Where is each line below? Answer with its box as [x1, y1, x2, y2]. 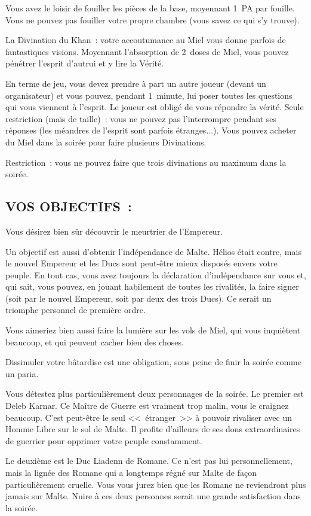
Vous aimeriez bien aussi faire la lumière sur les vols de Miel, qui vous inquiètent [5, 324, 301, 336]
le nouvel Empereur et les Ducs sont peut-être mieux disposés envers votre [5, 257, 278, 269]
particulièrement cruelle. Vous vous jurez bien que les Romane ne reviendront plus [5, 478, 306, 490]
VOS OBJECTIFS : [5, 197, 132, 215]
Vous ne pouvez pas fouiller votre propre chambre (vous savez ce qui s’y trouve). [5, 13, 300, 26]
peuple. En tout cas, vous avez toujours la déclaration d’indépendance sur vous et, [5, 268, 306, 281]
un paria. [5, 367, 39, 380]
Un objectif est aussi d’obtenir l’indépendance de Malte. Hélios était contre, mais [5, 245, 301, 257]
